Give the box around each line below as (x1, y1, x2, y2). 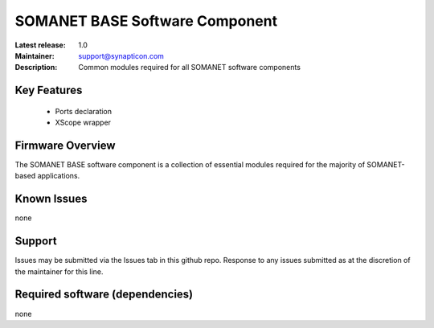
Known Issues (14, 192, 88, 206)
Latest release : (14, 40, 66, 50)
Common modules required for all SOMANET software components (78, 63, 301, 72)
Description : (14, 63, 58, 72)
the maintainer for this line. (14, 266, 104, 277)
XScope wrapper (55, 117, 112, 128)
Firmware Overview (14, 138, 116, 152)
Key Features (14, 84, 83, 97)
